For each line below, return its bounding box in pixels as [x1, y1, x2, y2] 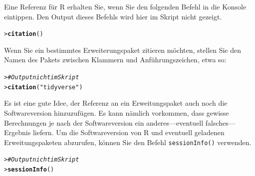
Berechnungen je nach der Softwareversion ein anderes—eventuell [4, 117, 204, 128]
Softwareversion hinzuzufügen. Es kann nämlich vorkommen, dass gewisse [4, 107, 229, 118]
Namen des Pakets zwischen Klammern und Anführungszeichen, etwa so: [4, 54, 227, 65]
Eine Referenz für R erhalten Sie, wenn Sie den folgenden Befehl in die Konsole [4, 1, 247, 11]
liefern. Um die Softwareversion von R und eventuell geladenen [32, 127, 225, 138]
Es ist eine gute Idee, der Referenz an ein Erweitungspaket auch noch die [4, 98, 228, 108]
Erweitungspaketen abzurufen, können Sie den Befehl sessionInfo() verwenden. [4, 137, 252, 147]
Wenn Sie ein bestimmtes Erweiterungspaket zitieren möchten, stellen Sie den [4, 44, 242, 55]
